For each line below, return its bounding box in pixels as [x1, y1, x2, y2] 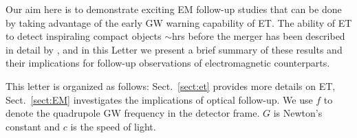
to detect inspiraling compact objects [6, 29, 162, 43]
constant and [6, 119, 61, 133]
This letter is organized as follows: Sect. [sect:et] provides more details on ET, [6, 78, 336, 93]
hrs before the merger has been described [172, 29, 345, 43]
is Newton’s [273, 106, 323, 120]
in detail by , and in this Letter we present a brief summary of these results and [6, 42, 343, 56]
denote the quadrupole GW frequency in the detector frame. [6, 106, 260, 120]
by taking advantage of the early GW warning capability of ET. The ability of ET [6, 15, 352, 30]
